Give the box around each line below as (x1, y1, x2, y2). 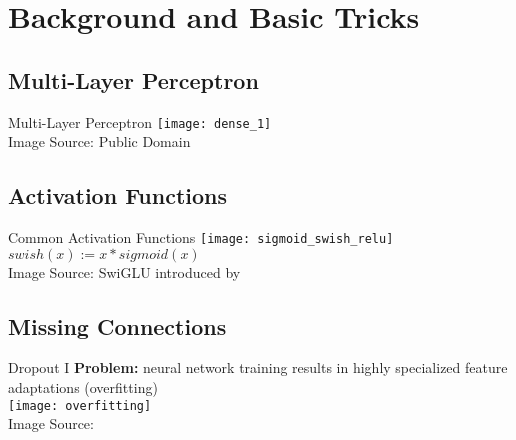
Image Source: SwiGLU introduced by (8, 261, 241, 282)
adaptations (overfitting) (8, 377, 158, 398)
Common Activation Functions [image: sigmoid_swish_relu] (8, 227, 394, 248)
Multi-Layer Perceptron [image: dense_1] (8, 111, 272, 132)
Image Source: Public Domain (8, 131, 191, 152)
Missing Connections (8, 310, 227, 341)
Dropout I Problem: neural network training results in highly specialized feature (8, 357, 508, 378)
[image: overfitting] (8, 398, 152, 413)
